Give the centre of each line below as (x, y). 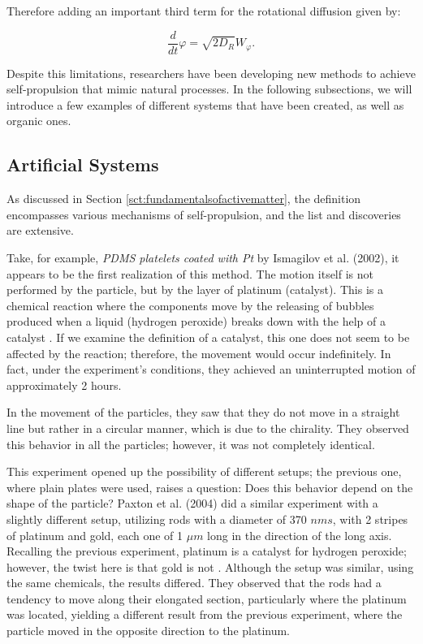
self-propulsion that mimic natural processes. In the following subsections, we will (209, 89)
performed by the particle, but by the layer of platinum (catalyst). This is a (195, 290)
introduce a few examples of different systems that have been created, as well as (205, 104)
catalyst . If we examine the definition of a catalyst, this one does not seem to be (208, 337)
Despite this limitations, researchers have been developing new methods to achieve (211, 73)
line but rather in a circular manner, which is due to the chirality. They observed (208, 428)
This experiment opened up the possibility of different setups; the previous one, (204, 471)
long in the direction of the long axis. (300, 535)
